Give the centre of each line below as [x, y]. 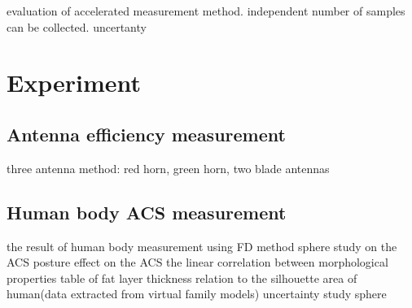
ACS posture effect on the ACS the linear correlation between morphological [197, 262]
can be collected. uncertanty [77, 26]
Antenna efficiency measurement [146, 134]
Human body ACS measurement [147, 212]
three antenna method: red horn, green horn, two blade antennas [168, 168]
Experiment [74, 82]
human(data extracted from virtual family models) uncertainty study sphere [197, 294]
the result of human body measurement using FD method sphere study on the [202, 246]
